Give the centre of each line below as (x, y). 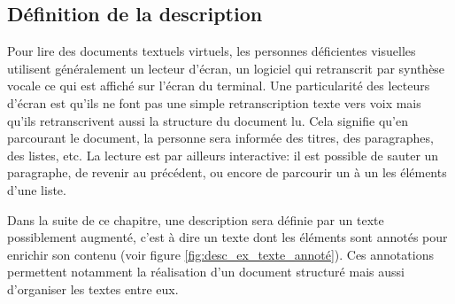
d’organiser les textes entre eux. (93, 288)
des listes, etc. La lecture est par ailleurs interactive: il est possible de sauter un (223, 155)
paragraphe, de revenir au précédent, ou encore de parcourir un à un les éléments (227, 172)
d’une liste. (37, 189)
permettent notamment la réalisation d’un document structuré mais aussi (206, 272)
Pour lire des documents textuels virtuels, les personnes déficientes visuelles (212, 51)
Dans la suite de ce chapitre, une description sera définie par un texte (196, 219)
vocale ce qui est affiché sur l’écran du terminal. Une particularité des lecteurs (219, 86)
